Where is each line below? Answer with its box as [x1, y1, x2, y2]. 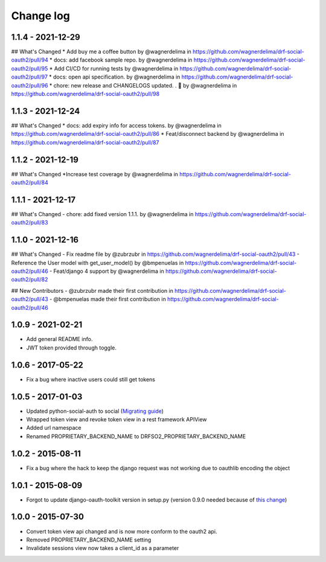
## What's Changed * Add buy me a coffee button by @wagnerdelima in [11, 48, 191, 56]
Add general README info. [26, 336, 93, 343]
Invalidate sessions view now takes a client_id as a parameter [26, 544, 179, 552]
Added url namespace [26, 424, 81, 432]
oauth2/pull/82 [11, 276, 48, 283]
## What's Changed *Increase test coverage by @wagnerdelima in [11, 170, 178, 177]
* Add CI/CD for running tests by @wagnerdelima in [49, 65, 179, 72]
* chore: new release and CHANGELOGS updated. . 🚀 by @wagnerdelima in [49, 81, 237, 89]
